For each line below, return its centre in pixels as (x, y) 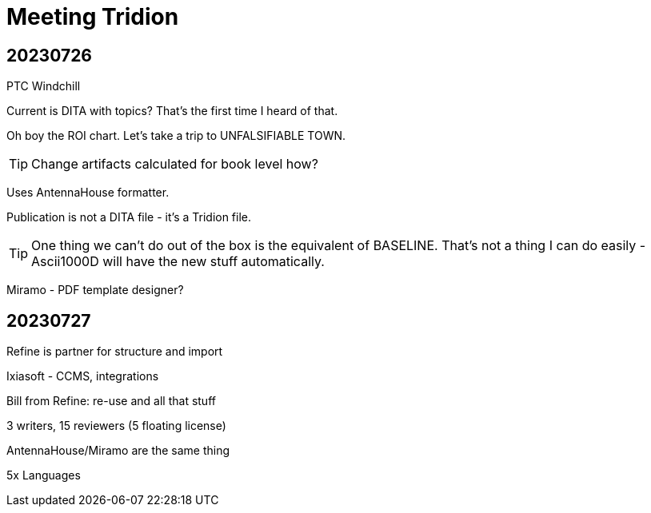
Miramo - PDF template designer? (95, 290)
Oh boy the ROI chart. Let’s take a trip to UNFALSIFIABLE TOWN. (176, 136)
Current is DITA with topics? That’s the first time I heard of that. (172, 111)
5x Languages (44, 475)
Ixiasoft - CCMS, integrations (83, 376)
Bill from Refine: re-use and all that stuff (111, 401)
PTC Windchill (44, 86)
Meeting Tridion (93, 17)
